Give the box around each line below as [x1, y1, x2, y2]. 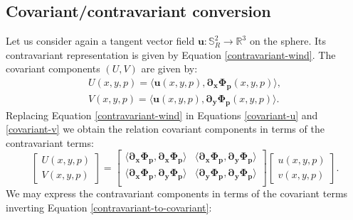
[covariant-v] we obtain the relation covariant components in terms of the [6, 121, 325, 136]
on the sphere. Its [249, 33, 327, 48]
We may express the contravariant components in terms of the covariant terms [6, 186, 348, 201]
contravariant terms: [6, 135, 94, 150]
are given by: [141, 61, 198, 76]
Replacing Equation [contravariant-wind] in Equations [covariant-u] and [6, 107, 318, 122]
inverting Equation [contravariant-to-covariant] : [6, 199, 212, 214]
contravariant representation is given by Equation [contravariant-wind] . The [6, 47, 336, 62]
